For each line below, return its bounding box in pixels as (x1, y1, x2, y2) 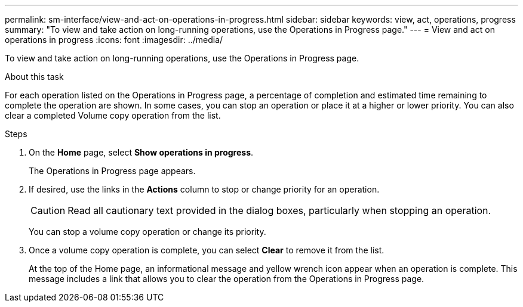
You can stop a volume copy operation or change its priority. (29, 227, 266, 237)
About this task (5, 72, 64, 82)
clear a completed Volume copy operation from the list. (5, 110, 221, 120)
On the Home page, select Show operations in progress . (29, 147, 254, 157)
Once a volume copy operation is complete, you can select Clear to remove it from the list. (29, 245, 384, 255)
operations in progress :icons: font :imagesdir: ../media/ (5, 35, 223, 45)
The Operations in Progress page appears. (29, 166, 196, 176)
